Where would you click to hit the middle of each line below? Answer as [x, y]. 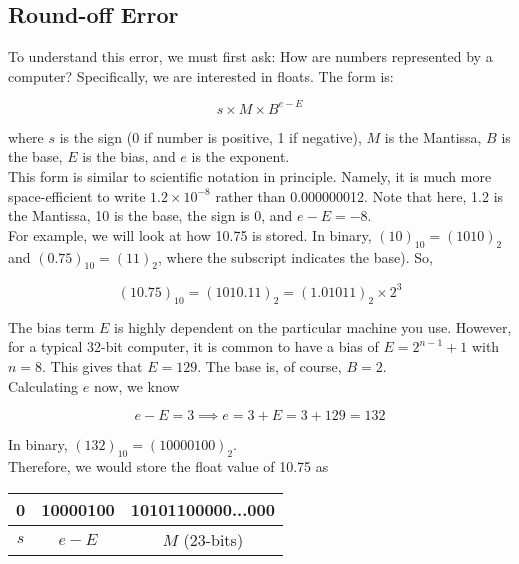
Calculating [43, 385]
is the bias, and [129, 156]
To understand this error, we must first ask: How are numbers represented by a [250, 56]
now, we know [136, 385]
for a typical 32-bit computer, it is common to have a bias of [193, 346]
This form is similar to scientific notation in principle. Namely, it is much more [250, 176]
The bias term [51, 326]
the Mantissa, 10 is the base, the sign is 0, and [150, 215]
